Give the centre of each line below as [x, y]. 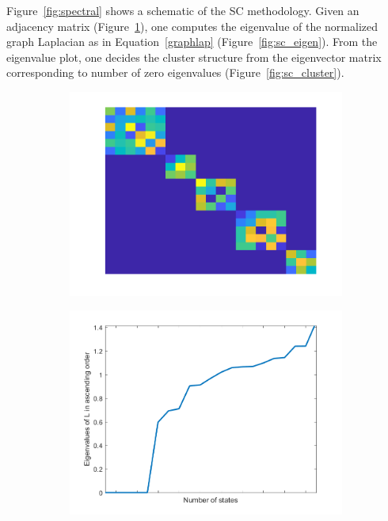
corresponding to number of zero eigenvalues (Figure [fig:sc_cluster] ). [175, 72]
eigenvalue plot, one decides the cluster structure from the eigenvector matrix [194, 57]
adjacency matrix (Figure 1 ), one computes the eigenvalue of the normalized [192, 26]
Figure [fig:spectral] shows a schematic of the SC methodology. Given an [183, 10]
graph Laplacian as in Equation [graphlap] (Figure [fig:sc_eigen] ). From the [192, 42]
